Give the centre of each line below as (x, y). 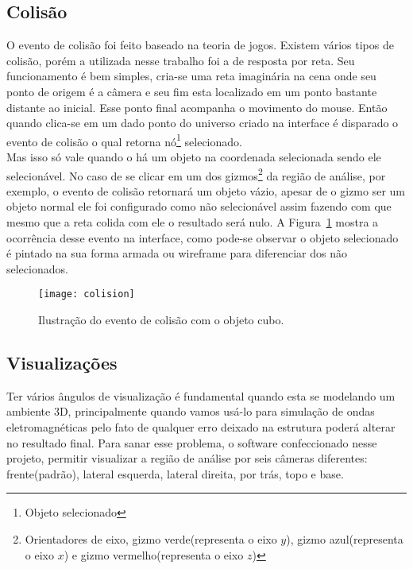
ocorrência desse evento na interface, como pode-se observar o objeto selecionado (203, 237)
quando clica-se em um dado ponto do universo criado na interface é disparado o (203, 123)
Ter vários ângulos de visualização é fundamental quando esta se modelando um (201, 395)
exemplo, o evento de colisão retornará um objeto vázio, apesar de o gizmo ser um (206, 190)
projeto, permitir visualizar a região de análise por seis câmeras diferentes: (187, 458)
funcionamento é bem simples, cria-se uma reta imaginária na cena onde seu (191, 76)
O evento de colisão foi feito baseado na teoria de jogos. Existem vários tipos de (200, 45)
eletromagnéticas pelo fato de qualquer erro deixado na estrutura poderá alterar (201, 427)
